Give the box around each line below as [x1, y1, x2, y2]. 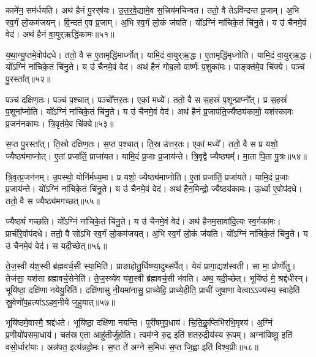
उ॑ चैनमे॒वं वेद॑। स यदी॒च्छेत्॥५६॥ [6, 239, 107, 251]
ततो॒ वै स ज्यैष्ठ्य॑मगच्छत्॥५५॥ [6, 194, 100, 207]
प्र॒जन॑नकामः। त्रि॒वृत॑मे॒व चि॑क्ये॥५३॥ [6, 117, 114, 129]
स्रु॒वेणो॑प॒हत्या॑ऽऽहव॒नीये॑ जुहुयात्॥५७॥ [6, 295, 115, 308]
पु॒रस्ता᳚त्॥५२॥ [6, 72, 51, 85]
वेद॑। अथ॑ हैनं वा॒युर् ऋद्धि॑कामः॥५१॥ [6, 28, 115, 40]
